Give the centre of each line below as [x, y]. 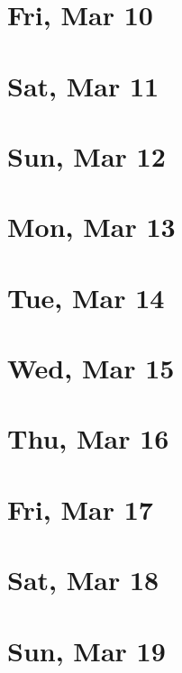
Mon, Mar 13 [91, 227]
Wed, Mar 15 [91, 368]
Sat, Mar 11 [83, 85]
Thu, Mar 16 [88, 438]
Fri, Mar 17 [80, 509]
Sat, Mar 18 [83, 580]
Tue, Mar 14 [86, 297]
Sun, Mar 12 [86, 155]
